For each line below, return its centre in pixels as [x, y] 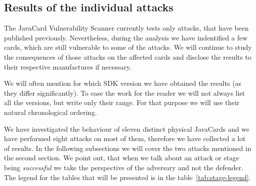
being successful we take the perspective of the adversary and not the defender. [124, 167]
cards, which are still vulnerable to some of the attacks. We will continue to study [128, 47]
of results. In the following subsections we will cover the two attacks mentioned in [128, 148]
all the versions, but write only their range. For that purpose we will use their [122, 102]
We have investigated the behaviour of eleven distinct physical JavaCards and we [127, 129]
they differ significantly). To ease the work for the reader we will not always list [125, 93]
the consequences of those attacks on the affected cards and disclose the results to [128, 56]
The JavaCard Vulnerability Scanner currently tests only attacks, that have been [126, 28]
